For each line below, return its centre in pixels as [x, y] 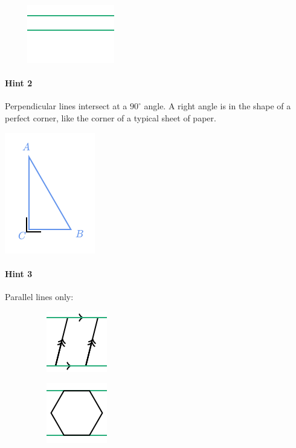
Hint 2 [19, 83]
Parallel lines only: [39, 296]
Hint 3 [19, 273]
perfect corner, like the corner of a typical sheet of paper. [111, 117]
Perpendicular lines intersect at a [66, 106]
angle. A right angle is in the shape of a [217, 106]
